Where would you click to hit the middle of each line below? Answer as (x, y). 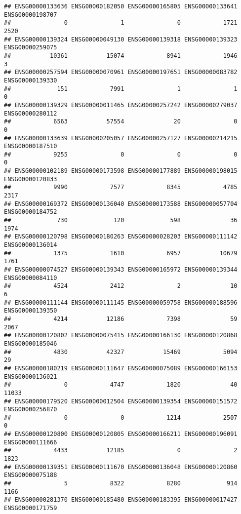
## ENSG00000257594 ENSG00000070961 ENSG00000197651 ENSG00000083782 (121, 72)
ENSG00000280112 (31, 113)
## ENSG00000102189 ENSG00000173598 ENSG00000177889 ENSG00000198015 (121, 171)
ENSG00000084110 (31, 278)
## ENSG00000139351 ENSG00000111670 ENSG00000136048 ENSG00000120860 (121, 467)
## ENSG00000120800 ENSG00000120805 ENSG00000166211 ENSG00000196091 (121, 434)
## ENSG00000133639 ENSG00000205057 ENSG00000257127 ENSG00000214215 (121, 138)
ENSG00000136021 (31, 376)
